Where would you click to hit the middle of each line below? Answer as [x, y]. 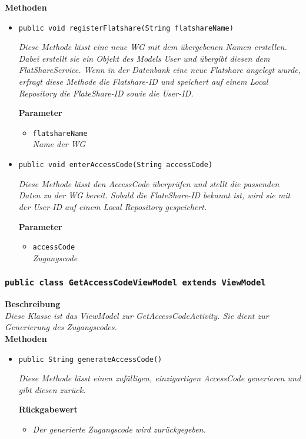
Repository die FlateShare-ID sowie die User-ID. [106, 93]
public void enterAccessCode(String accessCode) [116, 165]
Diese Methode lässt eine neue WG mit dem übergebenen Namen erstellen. [153, 47]
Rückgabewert [48, 409]
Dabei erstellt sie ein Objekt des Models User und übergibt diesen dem [144, 58]
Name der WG [59, 144]
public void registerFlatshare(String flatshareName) [126, 28]
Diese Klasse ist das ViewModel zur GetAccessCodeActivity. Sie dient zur [137, 315]
